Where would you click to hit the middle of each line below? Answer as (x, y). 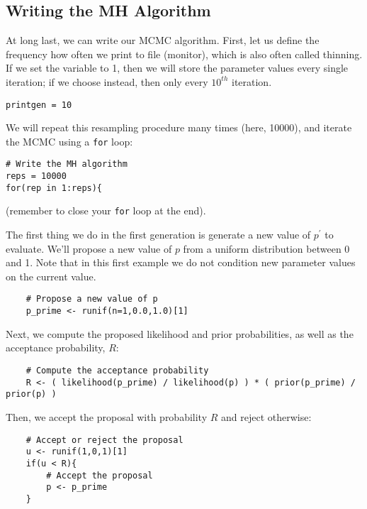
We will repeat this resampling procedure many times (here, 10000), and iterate (179, 127)
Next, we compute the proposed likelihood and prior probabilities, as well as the (180, 333)
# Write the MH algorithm (67, 164)
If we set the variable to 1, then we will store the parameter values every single (177, 68)
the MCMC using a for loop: (69, 141)
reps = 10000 (36, 176)
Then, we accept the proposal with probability (107, 416)
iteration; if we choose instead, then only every (107, 81)
